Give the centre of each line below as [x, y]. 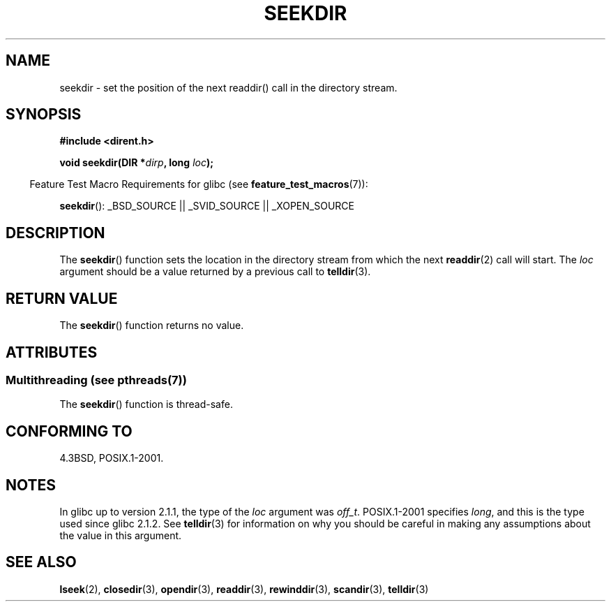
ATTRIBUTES [52, 352]
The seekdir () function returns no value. [152, 326]
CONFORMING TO [69, 431]
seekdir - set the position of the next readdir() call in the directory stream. [228, 87]
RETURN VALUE [62, 298]
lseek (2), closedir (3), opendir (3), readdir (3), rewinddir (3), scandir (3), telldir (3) [244, 589]
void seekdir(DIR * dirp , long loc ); [136, 163]
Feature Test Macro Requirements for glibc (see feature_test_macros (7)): [199, 184]
